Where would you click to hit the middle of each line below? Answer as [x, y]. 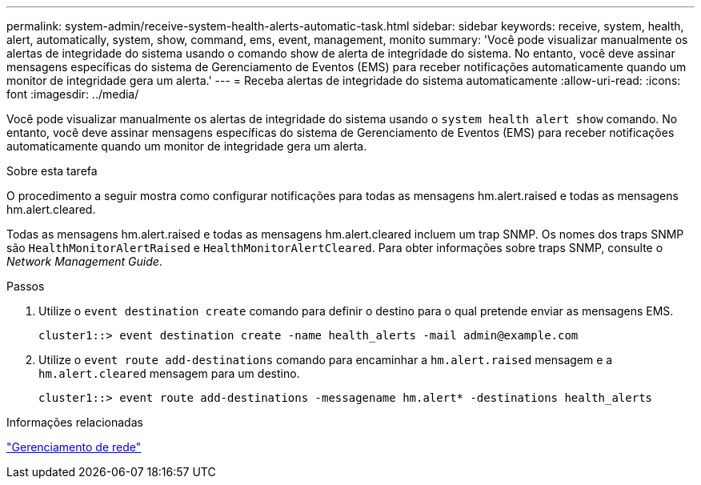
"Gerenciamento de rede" [74, 447]
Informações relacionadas [75, 422]
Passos [26, 286]
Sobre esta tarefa [52, 171]
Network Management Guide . [84, 261]
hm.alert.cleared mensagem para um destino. [169, 373]
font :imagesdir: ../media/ [73, 94]
